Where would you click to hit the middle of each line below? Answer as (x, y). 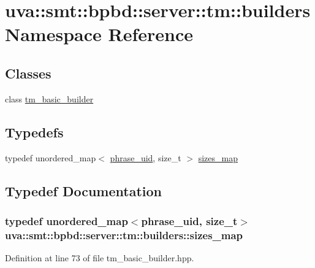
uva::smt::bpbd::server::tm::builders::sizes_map (124, 235)
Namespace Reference (99, 34)
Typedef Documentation (83, 190)
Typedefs (34, 132)
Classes (28, 73)
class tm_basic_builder (49, 98)
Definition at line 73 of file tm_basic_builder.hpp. (100, 258)
